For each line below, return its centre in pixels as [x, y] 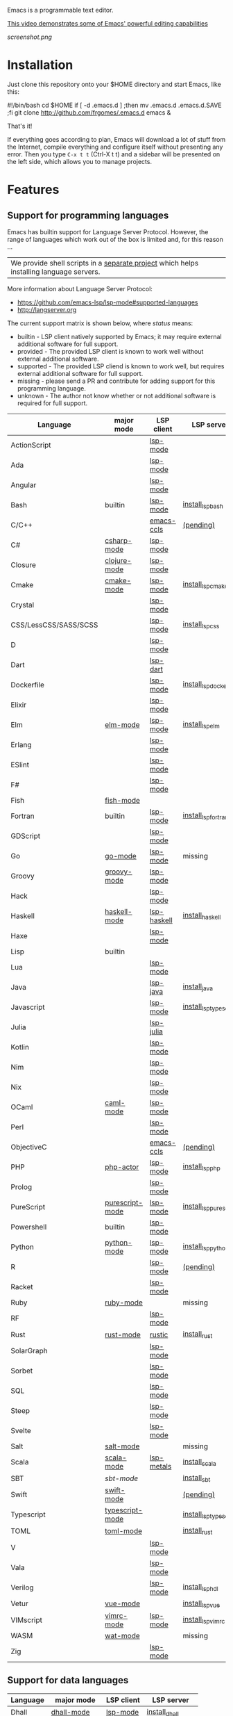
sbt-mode [122, 1478]
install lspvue [201, 1603]
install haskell [202, 916]
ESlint [20, 765]
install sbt [197, 1478]
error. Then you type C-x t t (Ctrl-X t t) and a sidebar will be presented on [114, 154]
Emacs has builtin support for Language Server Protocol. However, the [108, 231]
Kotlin [20, 1047]
